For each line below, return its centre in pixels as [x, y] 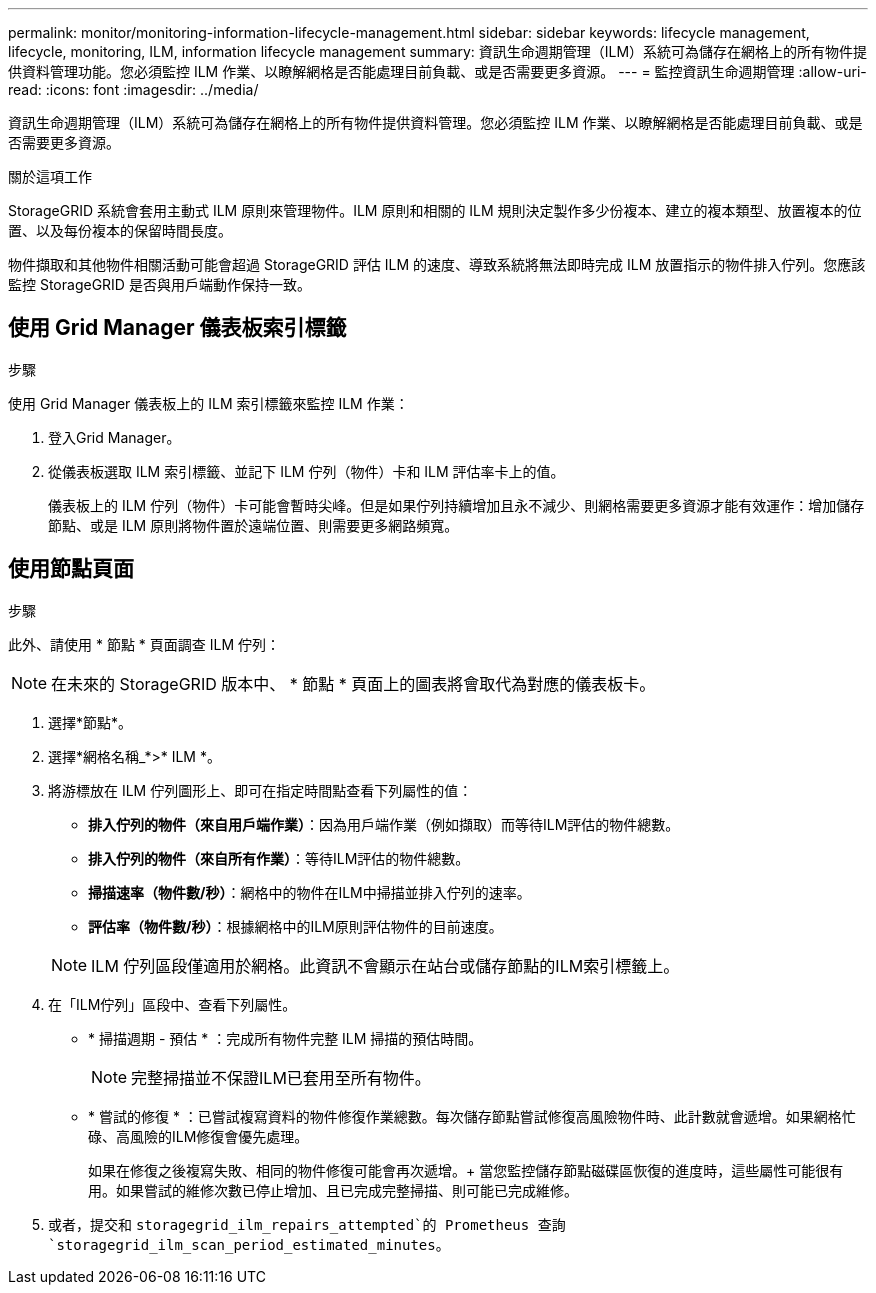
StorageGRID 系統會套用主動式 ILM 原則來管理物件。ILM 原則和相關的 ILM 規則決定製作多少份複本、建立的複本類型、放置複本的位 [435, 210]
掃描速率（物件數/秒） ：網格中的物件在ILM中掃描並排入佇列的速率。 [309, 892]
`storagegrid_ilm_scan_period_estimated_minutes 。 [249, 1244]
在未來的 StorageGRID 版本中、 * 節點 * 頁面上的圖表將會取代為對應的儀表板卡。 [353, 683]
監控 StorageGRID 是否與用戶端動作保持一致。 [159, 284]
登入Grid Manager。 [114, 437]
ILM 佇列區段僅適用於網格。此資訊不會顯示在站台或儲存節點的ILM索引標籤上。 [385, 965]
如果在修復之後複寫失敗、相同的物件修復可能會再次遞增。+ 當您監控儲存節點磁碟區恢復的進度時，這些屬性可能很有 [466, 1170]
